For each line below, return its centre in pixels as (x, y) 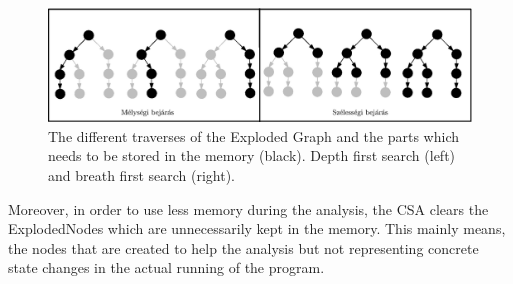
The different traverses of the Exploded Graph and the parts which (254, 135)
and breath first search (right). (141, 175)
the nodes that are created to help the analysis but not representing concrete (243, 247)
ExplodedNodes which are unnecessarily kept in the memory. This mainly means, (257, 228)
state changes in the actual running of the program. (166, 267)
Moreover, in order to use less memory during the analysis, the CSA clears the (248, 208)
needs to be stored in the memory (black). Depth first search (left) (252, 155)
